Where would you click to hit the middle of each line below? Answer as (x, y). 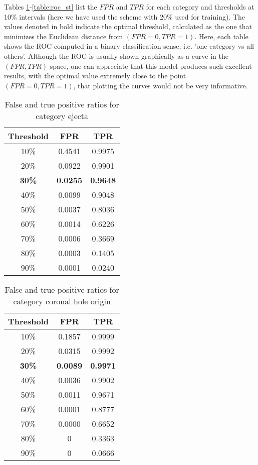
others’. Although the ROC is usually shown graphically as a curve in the (116, 55)
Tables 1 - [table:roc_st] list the (51, 7)
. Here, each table (221, 36)
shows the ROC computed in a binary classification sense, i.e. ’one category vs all (129, 46)
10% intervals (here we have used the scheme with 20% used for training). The (125, 16)
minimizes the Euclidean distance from (64, 36)
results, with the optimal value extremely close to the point (95, 76)
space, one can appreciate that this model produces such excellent (151, 66)
